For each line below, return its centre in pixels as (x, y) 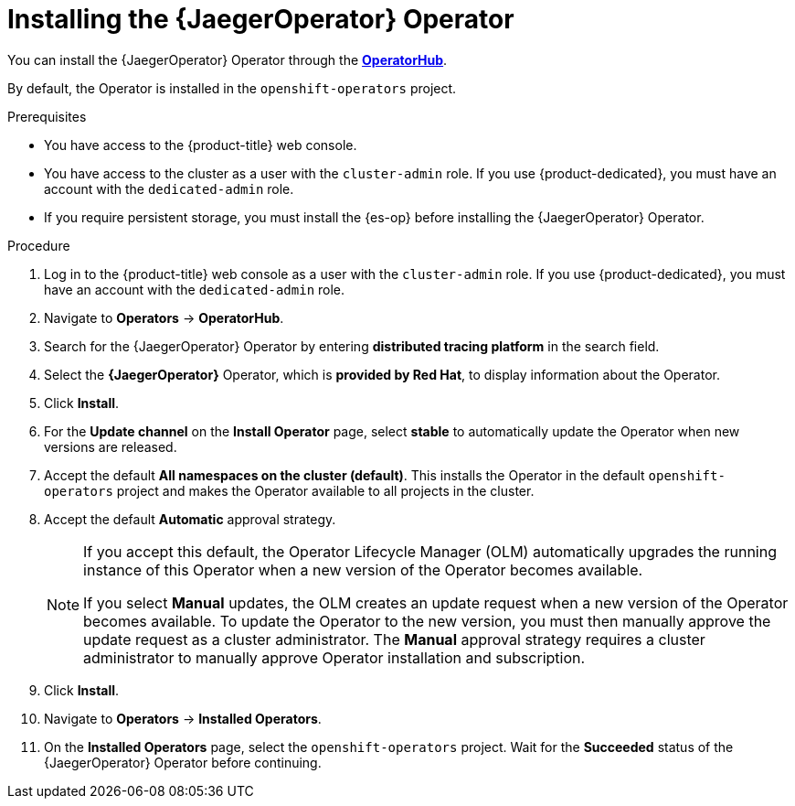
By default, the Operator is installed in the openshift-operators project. (232, 88)
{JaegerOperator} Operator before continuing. (183, 762)
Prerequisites (47, 116)
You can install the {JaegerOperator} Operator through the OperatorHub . (228, 59)
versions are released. (111, 446)
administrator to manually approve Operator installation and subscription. (334, 657)
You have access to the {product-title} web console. (201, 145)
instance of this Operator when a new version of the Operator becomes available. (363, 570)
